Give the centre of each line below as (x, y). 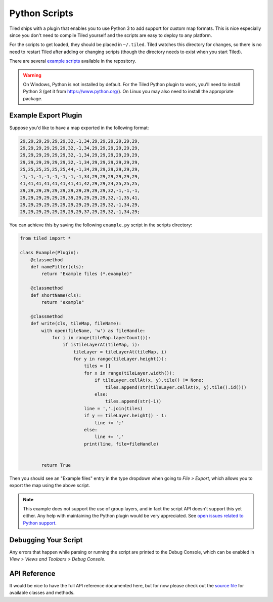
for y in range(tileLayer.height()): (120, 359)
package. (33, 98)
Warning (32, 75)
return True (56, 465)
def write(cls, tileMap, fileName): (76, 324)
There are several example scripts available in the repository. (73, 61)
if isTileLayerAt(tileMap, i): (101, 345)
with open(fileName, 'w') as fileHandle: (93, 331)
